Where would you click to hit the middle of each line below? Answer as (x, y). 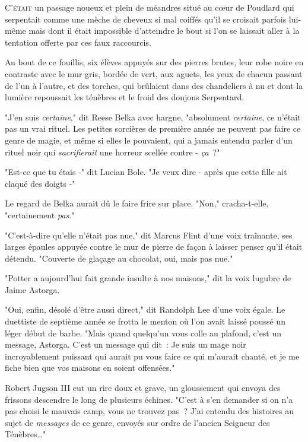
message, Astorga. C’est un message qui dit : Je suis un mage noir (126, 344)
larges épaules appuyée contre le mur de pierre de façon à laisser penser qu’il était (154, 247)
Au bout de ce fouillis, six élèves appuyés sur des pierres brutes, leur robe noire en (154, 62)
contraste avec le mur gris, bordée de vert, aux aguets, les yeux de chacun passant (154, 73)
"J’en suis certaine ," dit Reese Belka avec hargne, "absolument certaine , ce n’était (153, 117)
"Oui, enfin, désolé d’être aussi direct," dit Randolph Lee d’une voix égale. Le (145, 309)
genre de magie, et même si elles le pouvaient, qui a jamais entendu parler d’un (149, 140)
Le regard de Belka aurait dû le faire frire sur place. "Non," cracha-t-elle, (137, 203)
